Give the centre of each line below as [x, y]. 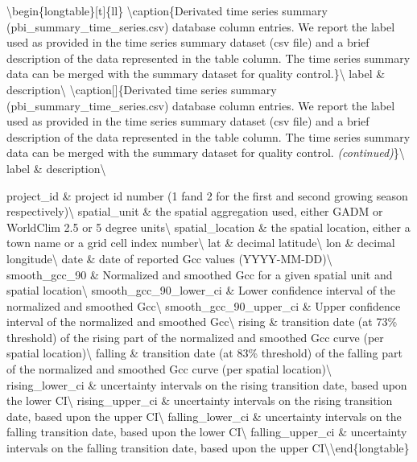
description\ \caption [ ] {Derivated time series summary [142, 89]
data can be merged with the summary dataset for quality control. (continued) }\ [206, 153]
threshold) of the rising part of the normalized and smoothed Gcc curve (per [195, 337]
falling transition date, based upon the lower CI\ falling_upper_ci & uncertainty [207, 432]
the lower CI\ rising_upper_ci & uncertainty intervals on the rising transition [200, 400]
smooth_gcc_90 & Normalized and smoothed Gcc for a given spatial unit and [200, 274]
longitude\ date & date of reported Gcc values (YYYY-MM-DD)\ [169, 258]
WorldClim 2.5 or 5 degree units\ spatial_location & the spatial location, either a [208, 227]
